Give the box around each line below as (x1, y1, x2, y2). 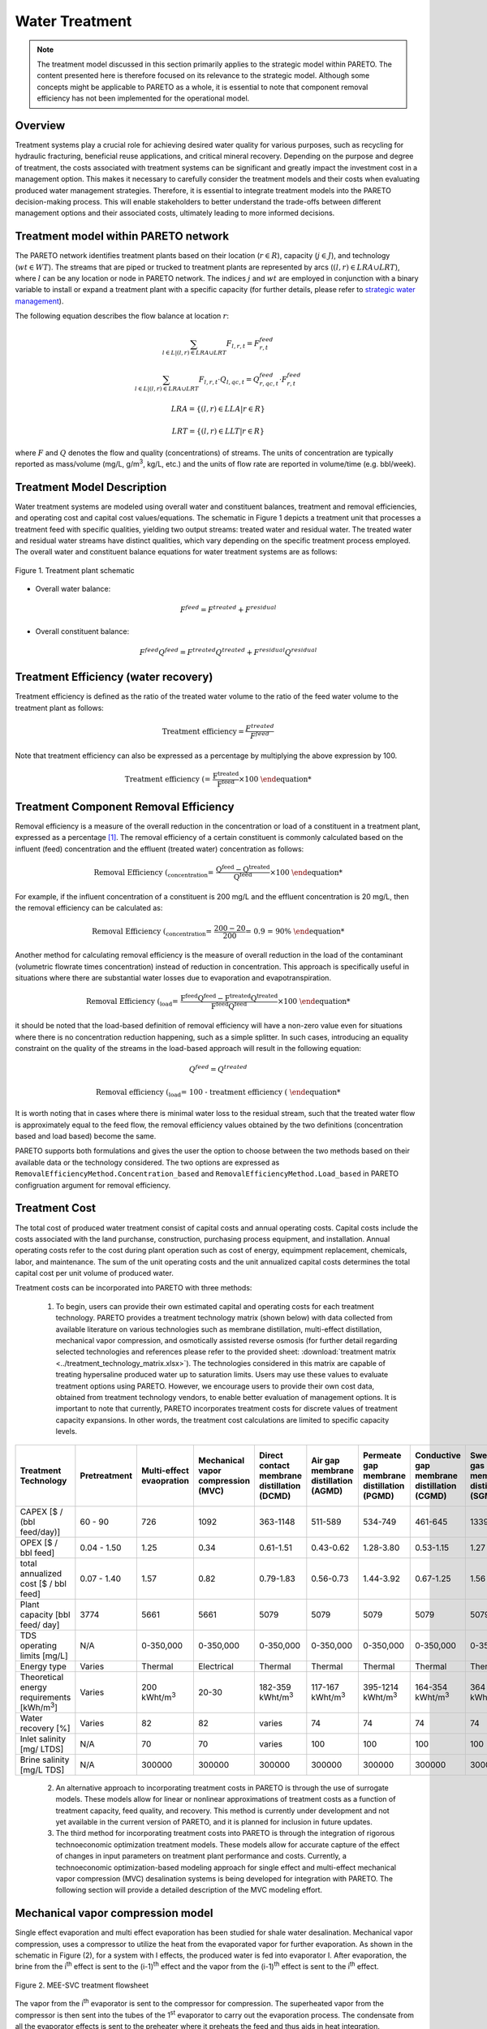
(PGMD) (362, 1490, 394, 1501)
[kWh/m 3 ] (19, 1700, 58, 1712)
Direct (259, 1450, 283, 1461)
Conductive (415, 1450, 462, 1461)
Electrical (197, 1661, 235, 1672)
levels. (55, 1427, 77, 1437)
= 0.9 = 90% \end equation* (244, 927, 345, 936)
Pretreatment (80, 1470, 133, 1481)
